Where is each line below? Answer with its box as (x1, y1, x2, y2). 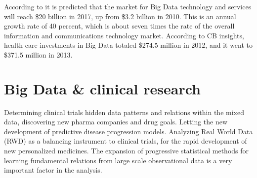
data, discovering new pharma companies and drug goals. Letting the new (4, 117, 228, 127)
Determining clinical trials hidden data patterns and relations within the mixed (4, 107, 244, 117)
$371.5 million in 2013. (4, 49, 73, 59)
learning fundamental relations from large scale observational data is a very (4, 155, 232, 165)
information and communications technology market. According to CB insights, (4, 30, 244, 40)
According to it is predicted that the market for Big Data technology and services (4, 1, 252, 11)
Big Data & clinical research (4, 78, 201, 98)
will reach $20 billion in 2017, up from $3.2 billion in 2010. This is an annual (4, 11, 236, 21)
